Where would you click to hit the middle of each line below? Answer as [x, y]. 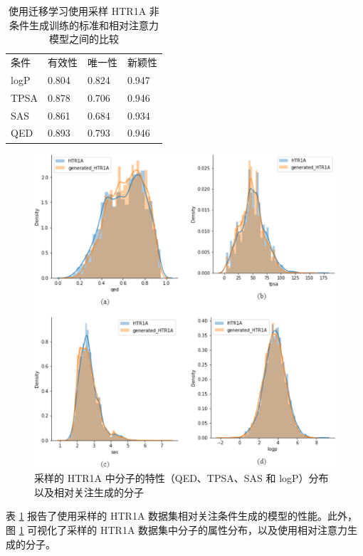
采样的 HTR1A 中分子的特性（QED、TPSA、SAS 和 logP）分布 [181, 478]
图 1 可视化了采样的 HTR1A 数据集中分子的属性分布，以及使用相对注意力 [177, 530]
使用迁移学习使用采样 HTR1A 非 [84, 11]
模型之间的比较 [84, 39]
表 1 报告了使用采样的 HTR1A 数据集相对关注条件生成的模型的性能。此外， [182, 516]
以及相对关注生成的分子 [89, 492]
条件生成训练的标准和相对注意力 [84, 25]
